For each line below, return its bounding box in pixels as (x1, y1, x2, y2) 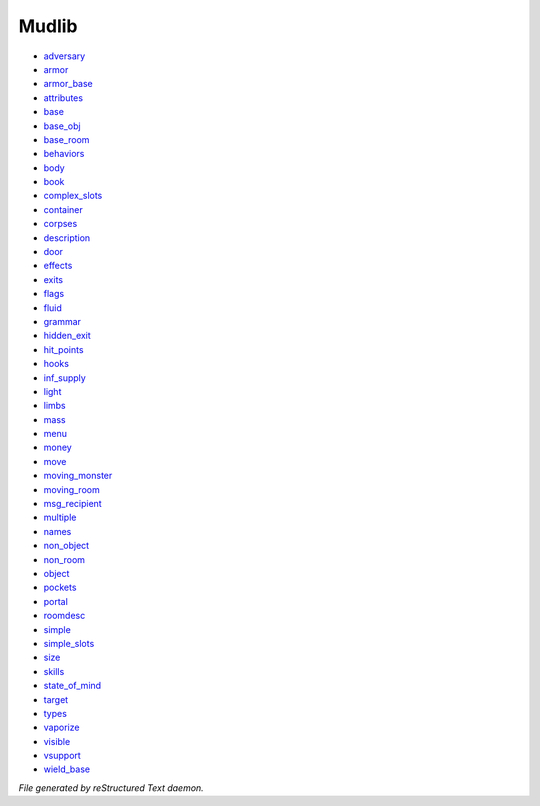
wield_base (43, 763, 90, 775)
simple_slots (43, 637, 95, 649)
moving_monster (43, 470, 113, 482)
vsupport (43, 750, 82, 762)
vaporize (43, 721, 80, 734)
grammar (43, 315, 82, 327)
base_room (43, 133, 90, 145)
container (43, 203, 84, 215)
